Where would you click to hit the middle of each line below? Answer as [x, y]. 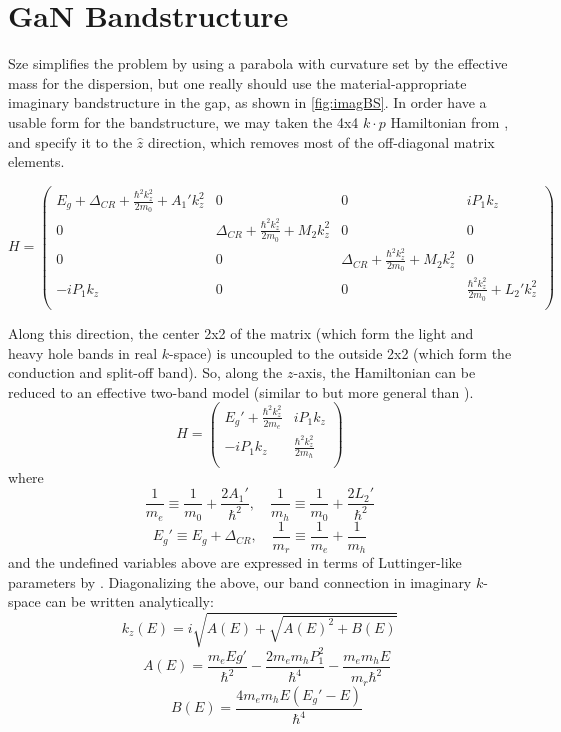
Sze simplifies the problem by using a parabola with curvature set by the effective [258, 63]
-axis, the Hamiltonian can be [384, 372]
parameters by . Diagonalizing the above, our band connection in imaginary [240, 581]
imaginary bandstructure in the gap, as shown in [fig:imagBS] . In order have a [247, 102]
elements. [36, 161]
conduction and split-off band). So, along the [145, 372]
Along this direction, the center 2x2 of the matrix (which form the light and [241, 332]
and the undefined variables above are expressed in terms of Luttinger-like [235, 562]
